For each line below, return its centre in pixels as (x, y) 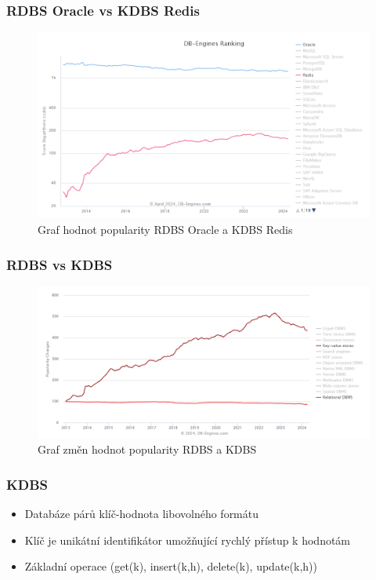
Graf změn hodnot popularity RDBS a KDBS (147, 449)
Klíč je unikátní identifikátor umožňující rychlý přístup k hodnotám (188, 540)
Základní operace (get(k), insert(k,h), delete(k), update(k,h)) (171, 566)
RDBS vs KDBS (60, 264)
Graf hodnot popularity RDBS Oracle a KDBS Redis (165, 230)
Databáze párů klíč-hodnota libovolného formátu (142, 514)
